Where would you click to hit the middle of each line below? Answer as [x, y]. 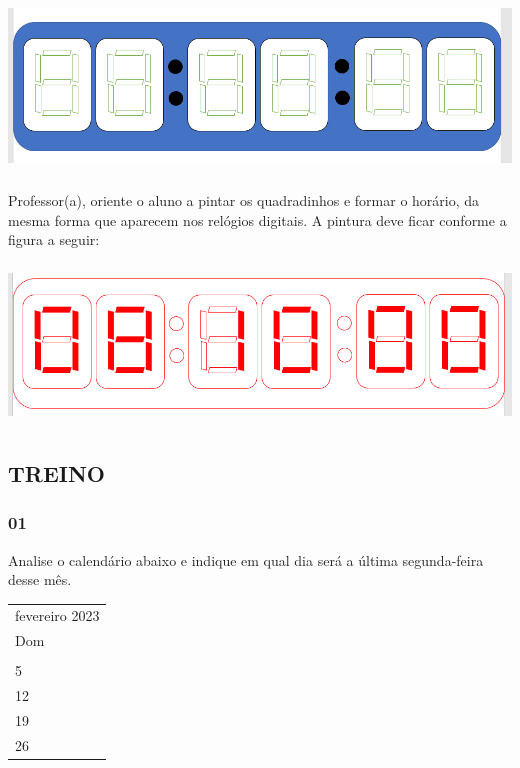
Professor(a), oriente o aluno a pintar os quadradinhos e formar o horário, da [244, 200]
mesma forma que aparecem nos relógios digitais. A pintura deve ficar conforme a [257, 219]
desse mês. [40, 579]
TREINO [56, 472]
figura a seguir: [54, 239]
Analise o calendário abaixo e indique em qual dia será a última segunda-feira [246, 559]
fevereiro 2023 [57, 615]
